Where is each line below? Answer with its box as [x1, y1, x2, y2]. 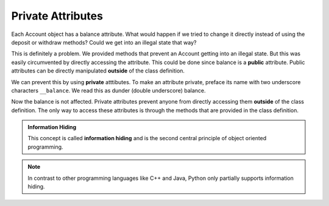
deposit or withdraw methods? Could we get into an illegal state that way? [11, 38, 197, 46]
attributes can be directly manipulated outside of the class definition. [11, 67, 185, 74]
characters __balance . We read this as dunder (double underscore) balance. [11, 87, 207, 94]
